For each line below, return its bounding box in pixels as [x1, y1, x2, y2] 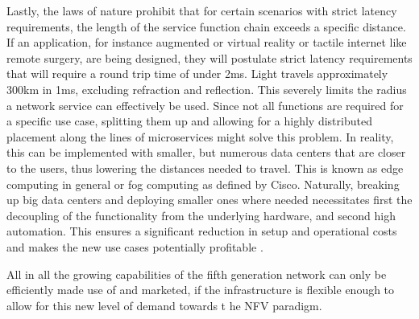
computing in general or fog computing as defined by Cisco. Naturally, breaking [6, 175, 400, 192]
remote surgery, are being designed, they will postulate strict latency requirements [6, 49, 413, 66]
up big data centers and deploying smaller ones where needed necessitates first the [6, 191, 413, 208]
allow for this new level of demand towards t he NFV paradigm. [6, 297, 322, 313]
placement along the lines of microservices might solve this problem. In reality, [6, 128, 394, 145]
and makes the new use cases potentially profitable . [6, 238, 263, 255]
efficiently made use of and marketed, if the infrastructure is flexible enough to [6, 281, 395, 298]
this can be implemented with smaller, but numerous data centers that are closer [6, 144, 406, 161]
